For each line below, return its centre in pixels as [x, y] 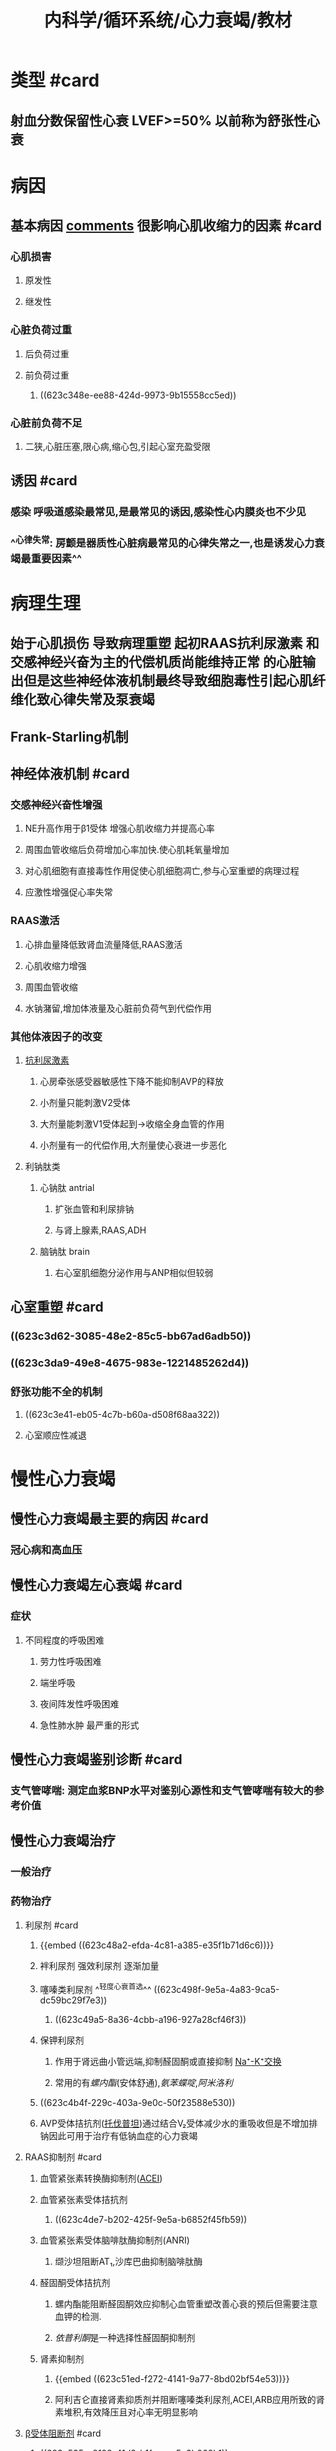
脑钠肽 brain [64, 1251]
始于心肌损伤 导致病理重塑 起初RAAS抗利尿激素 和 [165, 643]
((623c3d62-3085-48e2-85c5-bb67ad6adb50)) [131, 1336]
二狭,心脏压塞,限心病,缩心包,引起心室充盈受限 [117, 447]
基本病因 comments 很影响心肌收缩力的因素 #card [166, 226]
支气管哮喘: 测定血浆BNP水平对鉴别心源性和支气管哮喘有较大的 [162, 1791]
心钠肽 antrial [67, 1187]
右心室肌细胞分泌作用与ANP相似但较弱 [134, 1272]
